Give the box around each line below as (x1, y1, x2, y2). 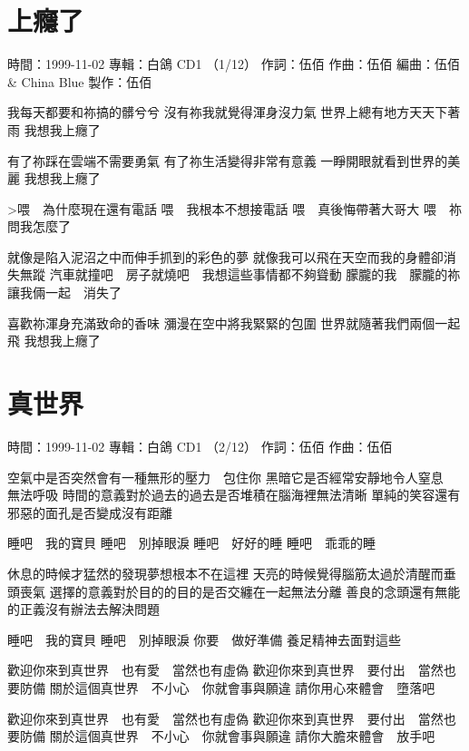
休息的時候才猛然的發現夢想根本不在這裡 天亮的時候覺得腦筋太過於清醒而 (7, 563, 444, 582)
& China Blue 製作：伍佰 (7, 72, 152, 91)
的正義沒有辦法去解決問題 (7, 600, 160, 619)
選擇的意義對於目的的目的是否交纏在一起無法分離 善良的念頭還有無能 (49, 581, 461, 600)
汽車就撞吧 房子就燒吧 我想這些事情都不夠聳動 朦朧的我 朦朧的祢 (49, 265, 461, 284)
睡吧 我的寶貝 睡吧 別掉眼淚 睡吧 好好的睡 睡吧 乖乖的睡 (7, 533, 376, 552)
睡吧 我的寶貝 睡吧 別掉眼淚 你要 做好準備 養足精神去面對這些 (7, 629, 401, 649)
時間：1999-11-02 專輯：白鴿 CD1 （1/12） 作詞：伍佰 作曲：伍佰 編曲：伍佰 (7, 54, 461, 73)
